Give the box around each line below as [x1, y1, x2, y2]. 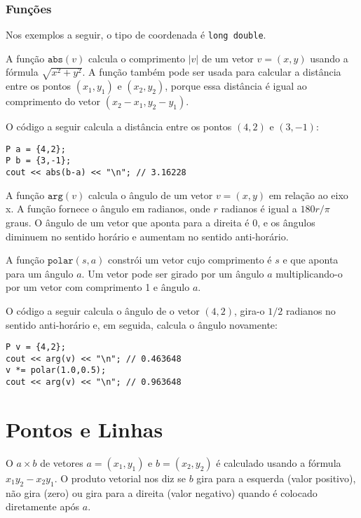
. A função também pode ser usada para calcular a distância [82, 64, 341, 79]
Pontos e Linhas [6, 414, 163, 443]
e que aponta [282, 252, 339, 267]
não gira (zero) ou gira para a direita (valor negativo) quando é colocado [6, 485, 318, 500]
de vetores [40, 455, 83, 470]
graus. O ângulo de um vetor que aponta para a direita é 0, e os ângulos [6, 214, 315, 229]
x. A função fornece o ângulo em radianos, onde [6, 201, 210, 216]
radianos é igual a [221, 201, 297, 216]
